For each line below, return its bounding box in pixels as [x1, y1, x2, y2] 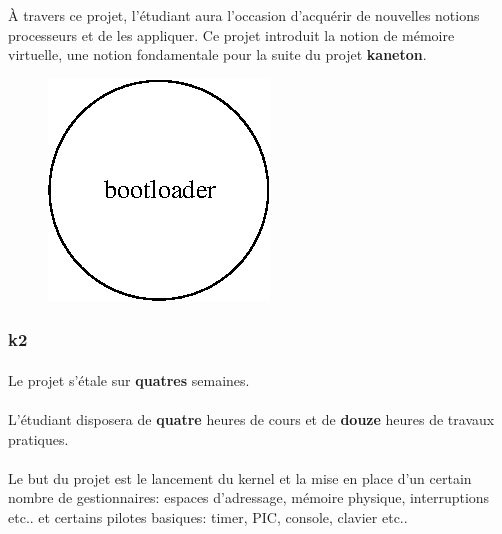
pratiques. [8, 428, 69, 449]
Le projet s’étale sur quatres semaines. [8, 369, 250, 390]
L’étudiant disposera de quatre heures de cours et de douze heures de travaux [8, 409, 495, 429]
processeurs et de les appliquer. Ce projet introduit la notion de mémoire [8, 24, 455, 45]
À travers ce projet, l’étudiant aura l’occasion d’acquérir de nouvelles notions [8, 5, 480, 25]
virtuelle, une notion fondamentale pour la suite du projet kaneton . [8, 44, 427, 65]
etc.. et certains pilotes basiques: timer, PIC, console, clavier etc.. [8, 506, 408, 527]
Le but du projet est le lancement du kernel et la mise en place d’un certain [8, 467, 472, 488]
